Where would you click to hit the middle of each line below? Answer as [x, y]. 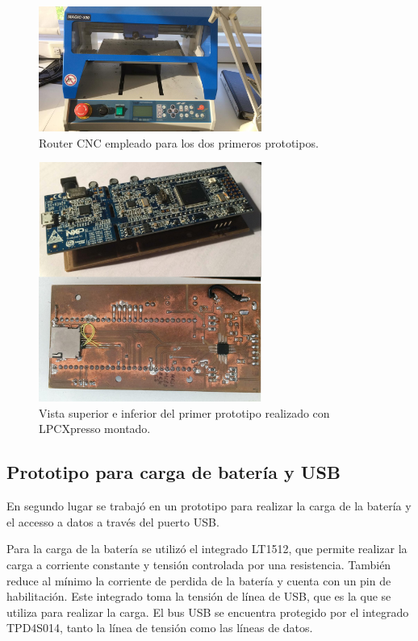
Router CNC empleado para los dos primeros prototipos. [179, 142]
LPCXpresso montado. [95, 429]
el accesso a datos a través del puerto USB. [113, 521]
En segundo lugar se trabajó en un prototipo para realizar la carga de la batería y [209, 506]
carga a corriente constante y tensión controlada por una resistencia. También [199, 565]
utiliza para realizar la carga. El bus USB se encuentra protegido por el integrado [208, 612]
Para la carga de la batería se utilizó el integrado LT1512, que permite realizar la [207, 549]
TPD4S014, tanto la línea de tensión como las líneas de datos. [160, 628]
